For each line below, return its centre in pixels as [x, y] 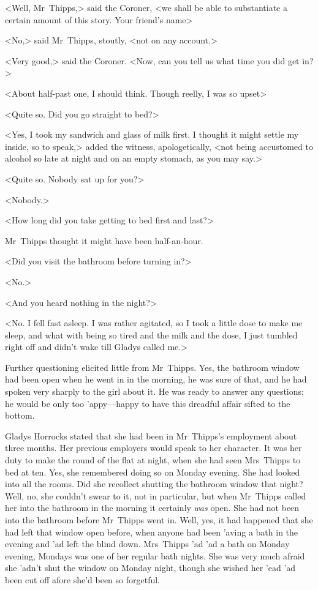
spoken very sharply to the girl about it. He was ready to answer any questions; [154, 391]
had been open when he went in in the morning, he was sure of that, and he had [156, 379]
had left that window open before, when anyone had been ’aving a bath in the [152, 532]
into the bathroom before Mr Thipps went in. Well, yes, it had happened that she [159, 520]
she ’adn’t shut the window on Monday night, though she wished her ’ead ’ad [150, 568]
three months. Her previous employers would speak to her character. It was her [153, 448]
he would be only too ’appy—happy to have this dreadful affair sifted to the [148, 403]
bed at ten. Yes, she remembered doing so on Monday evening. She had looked [153, 472]
